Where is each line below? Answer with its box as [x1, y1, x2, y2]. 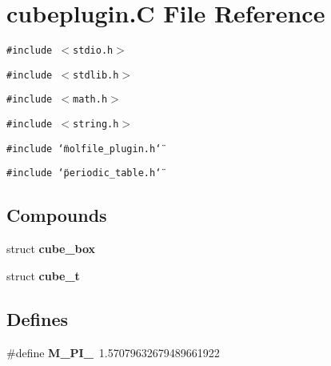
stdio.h [73, 45, 114, 57]
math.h [73, 94, 108, 106]
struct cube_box [6, 240, 96, 257]
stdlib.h [73, 69, 119, 81]
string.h [73, 119, 119, 131]
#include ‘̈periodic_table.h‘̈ [6, 167, 162, 179]
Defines [6, 306, 69, 331]
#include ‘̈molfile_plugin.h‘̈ [6, 143, 162, 155]
